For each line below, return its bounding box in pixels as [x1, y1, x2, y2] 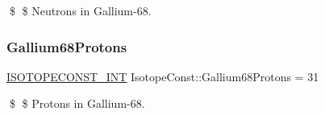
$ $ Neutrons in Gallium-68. [9, 2, 152, 18]
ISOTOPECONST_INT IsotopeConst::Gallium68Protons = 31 [6, 68, 319, 84]
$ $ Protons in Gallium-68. [9, 95, 145, 112]
